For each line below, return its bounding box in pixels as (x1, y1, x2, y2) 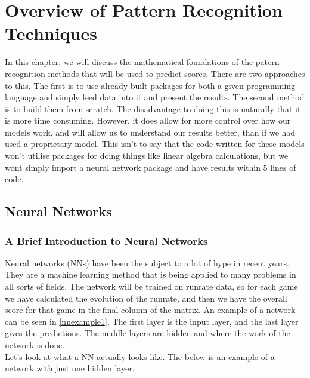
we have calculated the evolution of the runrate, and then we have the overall (5, 291, 287, 304)
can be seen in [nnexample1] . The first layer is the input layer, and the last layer (5, 315, 299, 327)
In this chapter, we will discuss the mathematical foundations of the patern (5, 56, 280, 68)
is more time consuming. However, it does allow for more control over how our (5, 114, 291, 127)
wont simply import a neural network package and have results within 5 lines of (5, 161, 296, 173)
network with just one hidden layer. (5, 362, 135, 374)
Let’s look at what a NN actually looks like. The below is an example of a (5, 350, 275, 362)
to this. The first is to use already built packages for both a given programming (5, 79, 296, 91)
